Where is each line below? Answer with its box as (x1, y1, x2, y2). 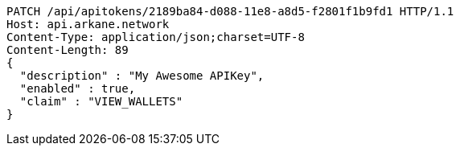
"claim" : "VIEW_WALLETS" (19, 95, 183, 108)
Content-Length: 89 (6, 43, 129, 56)
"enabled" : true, (19, 82, 136, 95)
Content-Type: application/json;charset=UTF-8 (6, 31, 305, 43)
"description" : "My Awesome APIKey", (19, 69, 265, 82)
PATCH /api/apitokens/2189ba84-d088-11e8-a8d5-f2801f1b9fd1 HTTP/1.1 (6, 5, 454, 18)
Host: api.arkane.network (6, 18, 170, 31)
